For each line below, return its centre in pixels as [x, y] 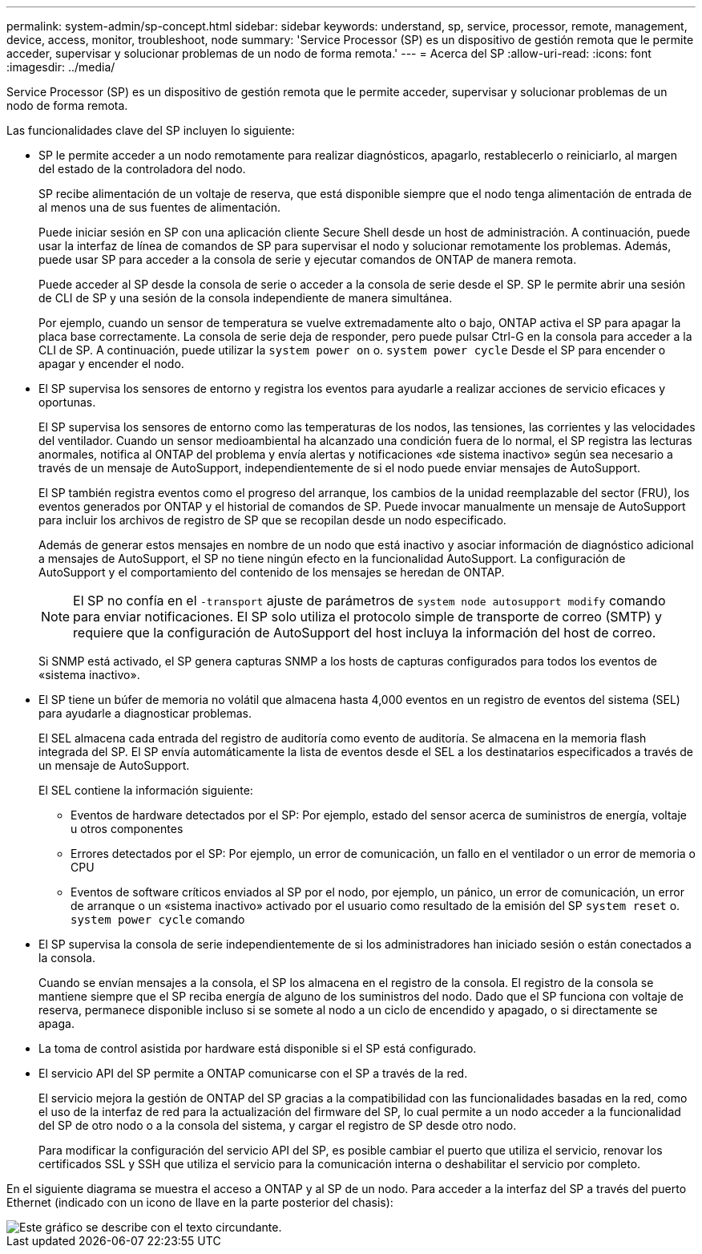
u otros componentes [127, 829]
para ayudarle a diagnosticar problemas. [145, 713]
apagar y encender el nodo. [111, 364]
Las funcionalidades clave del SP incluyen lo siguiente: [151, 130]
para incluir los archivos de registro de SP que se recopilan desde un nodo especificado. [272, 520]
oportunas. [67, 402]
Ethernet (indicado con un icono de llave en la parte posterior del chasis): [200, 1202]
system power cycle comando [158, 919]
